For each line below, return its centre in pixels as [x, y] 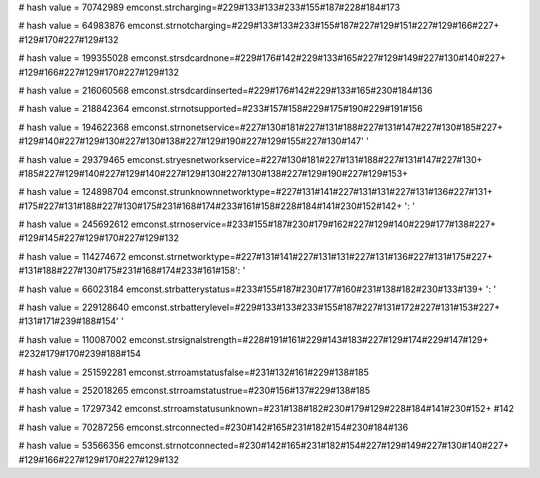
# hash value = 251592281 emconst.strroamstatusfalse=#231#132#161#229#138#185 [193, 372]
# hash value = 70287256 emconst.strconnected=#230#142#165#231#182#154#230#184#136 [213, 427]
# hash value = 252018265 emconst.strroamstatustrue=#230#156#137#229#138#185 [194, 390]
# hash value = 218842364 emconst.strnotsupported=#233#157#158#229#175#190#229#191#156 [221, 109]
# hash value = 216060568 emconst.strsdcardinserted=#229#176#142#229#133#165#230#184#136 [225, 90]
